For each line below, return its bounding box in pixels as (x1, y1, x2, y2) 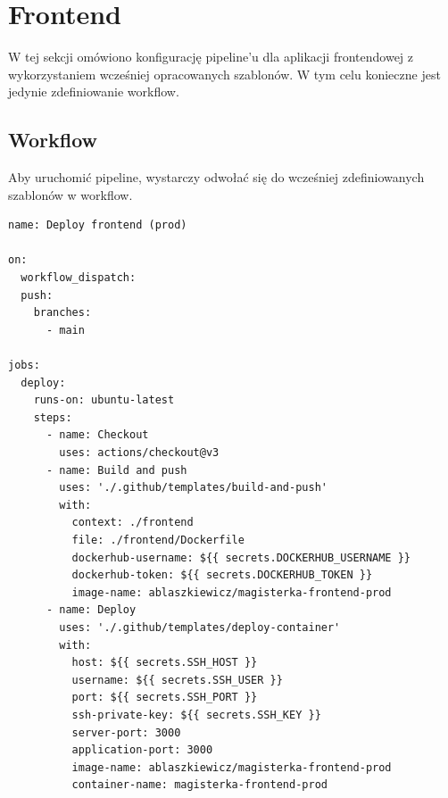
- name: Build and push (46, 463, 187, 477)
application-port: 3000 (71, 744, 213, 757)
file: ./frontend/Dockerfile (71, 533, 245, 546)
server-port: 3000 (71, 726, 181, 739)
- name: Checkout (46, 428, 149, 442)
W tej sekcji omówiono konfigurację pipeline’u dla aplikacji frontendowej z (8, 47, 414, 66)
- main (46, 323, 85, 337)
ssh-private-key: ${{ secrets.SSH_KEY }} (71, 708, 321, 721)
